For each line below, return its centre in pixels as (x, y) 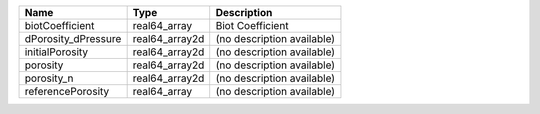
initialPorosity (56, 52)
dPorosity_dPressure (73, 38)
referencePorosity (67, 91)
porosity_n (49, 78)
